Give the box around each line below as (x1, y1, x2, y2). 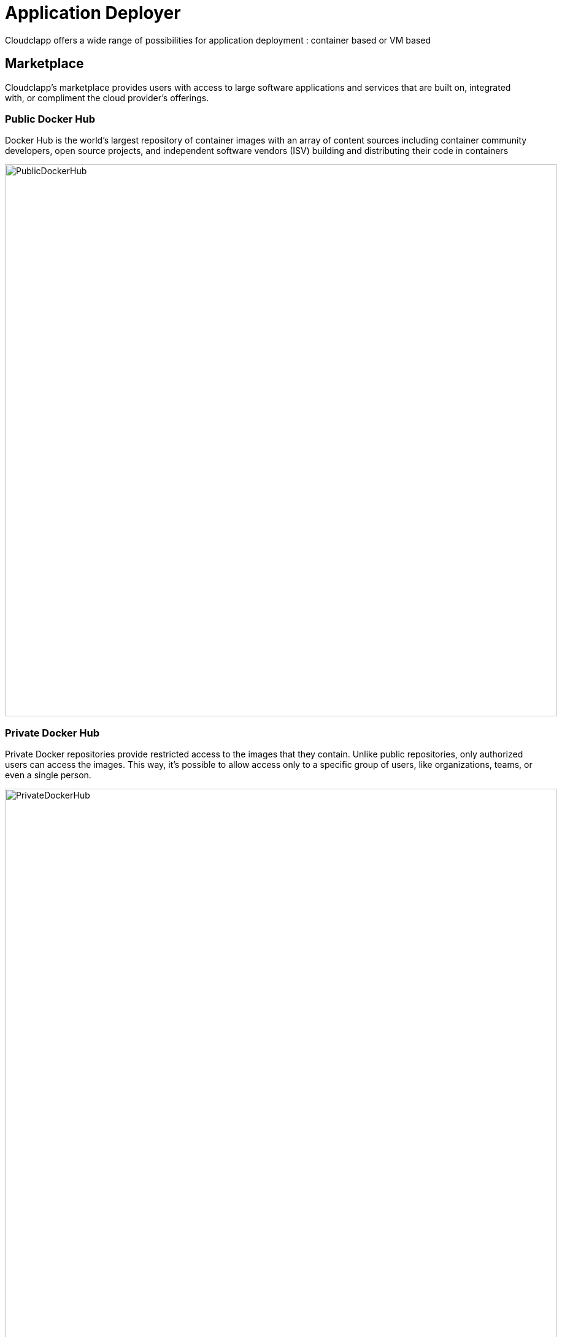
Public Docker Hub (5, 112, 96, 125)
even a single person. (5, 770, 91, 781)
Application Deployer (5, 2, 181, 23)
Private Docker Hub (5, 726, 99, 739)
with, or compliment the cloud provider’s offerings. (5, 92, 209, 103)
